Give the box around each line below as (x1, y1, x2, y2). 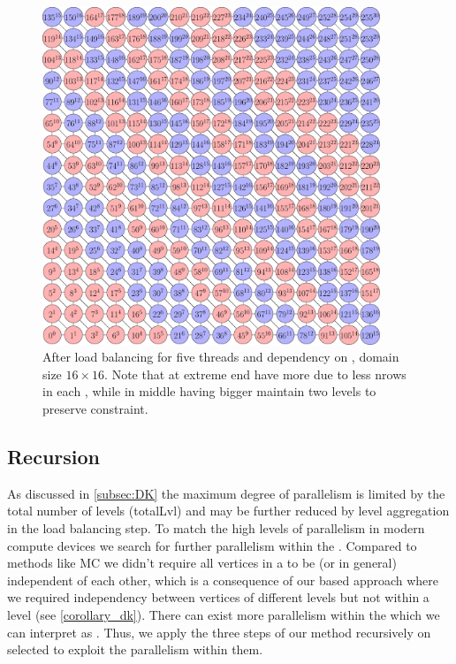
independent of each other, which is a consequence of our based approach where (7, 570, 439, 589)
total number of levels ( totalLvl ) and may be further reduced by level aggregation (7, 501, 450, 520)
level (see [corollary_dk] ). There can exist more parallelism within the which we (7, 605, 440, 623)
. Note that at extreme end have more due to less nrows (104, 364, 407, 383)
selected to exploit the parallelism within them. (7, 640, 263, 659)
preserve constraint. (42, 399, 148, 417)
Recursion (7, 442, 101, 469)
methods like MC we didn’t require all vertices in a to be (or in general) (7, 553, 397, 572)
